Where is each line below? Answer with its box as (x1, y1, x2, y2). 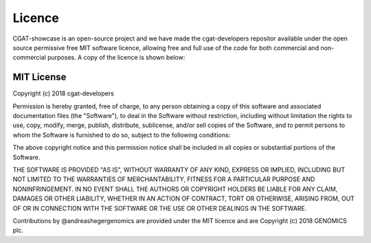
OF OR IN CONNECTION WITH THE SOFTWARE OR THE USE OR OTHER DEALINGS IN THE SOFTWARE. (12, 204, 307, 212)
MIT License (12, 71, 67, 83)
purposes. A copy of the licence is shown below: (47, 54, 185, 62)
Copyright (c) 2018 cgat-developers (12, 89, 115, 97)
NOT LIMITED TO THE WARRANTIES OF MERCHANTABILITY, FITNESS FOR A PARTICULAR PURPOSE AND (12, 175, 315, 183)
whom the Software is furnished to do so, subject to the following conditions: (12, 130, 231, 139)
